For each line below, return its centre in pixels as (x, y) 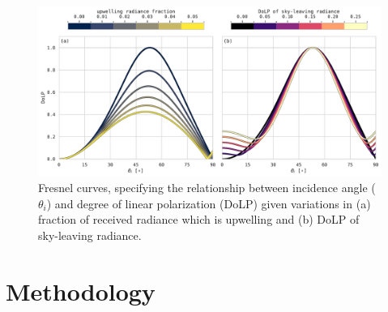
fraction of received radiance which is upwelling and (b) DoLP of (199, 219)
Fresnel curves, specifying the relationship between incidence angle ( (207, 188)
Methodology (81, 291)
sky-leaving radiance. (90, 235)
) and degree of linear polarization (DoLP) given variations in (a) (209, 203)
